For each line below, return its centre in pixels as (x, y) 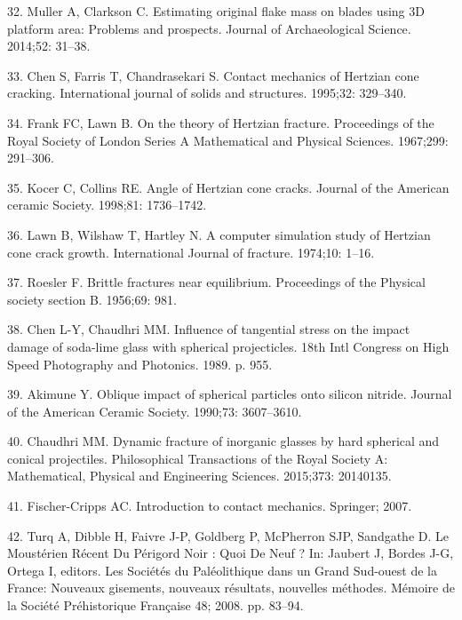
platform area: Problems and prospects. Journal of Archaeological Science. (209, 28)
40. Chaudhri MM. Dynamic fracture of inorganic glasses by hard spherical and (223, 441)
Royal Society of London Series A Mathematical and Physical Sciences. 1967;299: (228, 140)
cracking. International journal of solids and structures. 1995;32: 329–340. (207, 93)
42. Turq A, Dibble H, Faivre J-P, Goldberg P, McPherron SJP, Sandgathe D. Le (228, 535)
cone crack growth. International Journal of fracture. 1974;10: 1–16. (191, 252)
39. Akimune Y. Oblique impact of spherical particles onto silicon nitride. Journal (230, 394)
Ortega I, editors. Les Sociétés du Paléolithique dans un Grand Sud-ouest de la (223, 570)
